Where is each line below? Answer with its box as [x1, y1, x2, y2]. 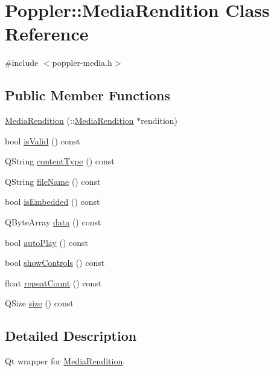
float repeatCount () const [5, 276, 102, 289]
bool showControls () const [5, 256, 105, 269]
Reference [5, 21, 89, 46]
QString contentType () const [5, 155, 115, 167]
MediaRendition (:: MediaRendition [5, 114, 134, 127]
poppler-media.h [52, 56, 112, 69]
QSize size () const [5, 297, 74, 309]
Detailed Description [5, 326, 137, 345]
